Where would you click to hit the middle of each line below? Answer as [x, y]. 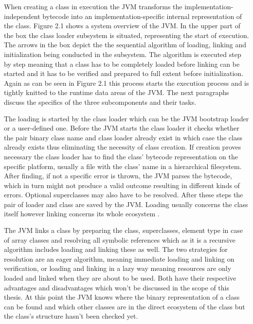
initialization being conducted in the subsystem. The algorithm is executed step [123, 54]
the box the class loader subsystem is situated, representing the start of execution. [126, 35]
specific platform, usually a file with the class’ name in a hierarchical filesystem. [123, 166]
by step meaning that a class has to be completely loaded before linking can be [122, 64]
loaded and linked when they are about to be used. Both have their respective [120, 278]
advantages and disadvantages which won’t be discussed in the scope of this [117, 287]
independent [22, 16]
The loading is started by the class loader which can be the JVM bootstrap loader [126, 118]
